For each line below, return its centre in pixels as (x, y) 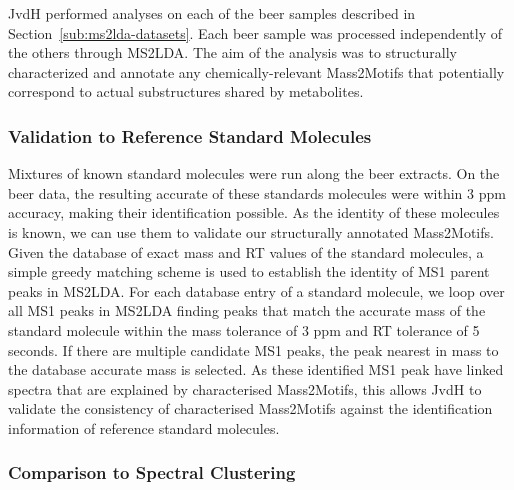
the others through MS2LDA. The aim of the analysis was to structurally (232, 52)
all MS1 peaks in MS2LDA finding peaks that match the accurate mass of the (247, 310)
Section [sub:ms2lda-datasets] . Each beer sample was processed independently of (255, 32)
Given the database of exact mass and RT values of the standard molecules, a (246, 251)
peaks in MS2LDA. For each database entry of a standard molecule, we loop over (256, 290)
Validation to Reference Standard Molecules (190, 135)
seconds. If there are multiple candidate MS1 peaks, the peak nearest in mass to (253, 349)
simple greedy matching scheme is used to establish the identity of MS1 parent (249, 271)
